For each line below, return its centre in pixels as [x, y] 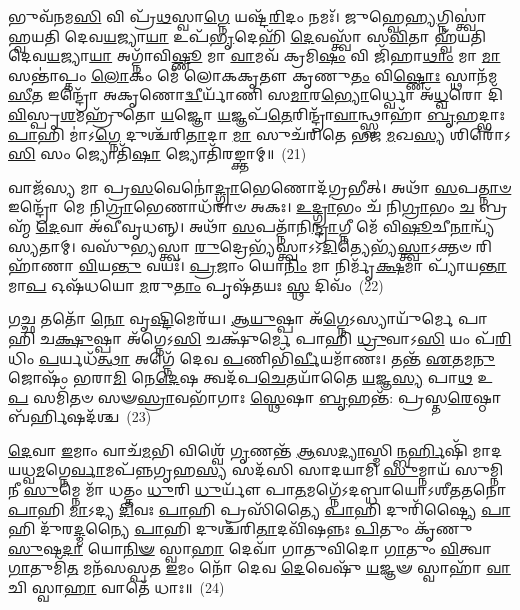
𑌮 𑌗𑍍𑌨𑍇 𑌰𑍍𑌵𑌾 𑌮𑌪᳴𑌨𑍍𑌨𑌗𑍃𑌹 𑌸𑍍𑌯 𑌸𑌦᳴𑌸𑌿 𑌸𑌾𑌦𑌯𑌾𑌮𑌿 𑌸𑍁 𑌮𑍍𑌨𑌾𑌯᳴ [243, 469]
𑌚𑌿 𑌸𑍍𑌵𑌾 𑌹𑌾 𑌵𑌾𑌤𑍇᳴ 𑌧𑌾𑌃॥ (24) [116, 587]
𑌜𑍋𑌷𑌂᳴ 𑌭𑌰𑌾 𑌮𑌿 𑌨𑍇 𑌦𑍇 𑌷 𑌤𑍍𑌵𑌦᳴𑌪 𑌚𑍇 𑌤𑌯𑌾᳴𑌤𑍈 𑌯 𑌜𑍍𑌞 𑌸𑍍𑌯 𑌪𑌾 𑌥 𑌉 [251, 377]
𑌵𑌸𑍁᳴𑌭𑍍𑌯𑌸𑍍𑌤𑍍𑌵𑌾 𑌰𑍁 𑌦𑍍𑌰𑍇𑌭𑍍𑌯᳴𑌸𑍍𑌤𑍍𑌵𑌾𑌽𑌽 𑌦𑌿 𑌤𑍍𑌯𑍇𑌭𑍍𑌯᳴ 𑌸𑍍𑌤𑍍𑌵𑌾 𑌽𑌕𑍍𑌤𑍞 [276, 245]
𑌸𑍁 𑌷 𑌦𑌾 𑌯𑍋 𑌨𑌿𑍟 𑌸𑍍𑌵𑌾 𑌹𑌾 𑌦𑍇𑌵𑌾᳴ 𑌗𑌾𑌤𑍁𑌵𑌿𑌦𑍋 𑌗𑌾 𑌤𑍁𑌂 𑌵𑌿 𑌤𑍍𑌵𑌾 [250, 547]
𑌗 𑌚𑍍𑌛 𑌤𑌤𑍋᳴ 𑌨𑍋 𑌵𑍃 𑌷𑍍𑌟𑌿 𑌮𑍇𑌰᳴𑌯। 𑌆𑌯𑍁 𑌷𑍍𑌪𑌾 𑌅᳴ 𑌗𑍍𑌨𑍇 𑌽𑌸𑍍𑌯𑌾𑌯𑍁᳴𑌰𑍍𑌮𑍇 [231, 318]
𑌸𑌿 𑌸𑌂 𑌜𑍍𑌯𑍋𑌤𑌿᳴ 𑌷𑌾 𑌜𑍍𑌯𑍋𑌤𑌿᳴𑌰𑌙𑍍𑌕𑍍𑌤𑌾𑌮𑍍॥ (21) [157, 153]
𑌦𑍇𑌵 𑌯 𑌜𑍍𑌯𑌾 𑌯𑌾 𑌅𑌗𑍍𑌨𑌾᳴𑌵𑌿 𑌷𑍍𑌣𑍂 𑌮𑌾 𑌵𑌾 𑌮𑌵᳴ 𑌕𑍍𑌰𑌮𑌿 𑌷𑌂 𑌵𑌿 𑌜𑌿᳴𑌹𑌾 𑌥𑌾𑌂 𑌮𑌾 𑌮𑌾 [254, 55]
